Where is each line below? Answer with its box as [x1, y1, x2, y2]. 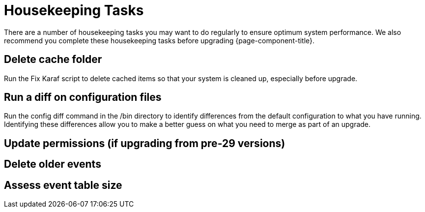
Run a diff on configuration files [4, 91, 162, 104]
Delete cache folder [4, 53, 102, 66]
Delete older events [4, 158, 101, 171]
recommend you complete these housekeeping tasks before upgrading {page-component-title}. [4, 36, 315, 45]
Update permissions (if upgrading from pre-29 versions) [4, 137, 285, 150]
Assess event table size [4, 179, 122, 191]
